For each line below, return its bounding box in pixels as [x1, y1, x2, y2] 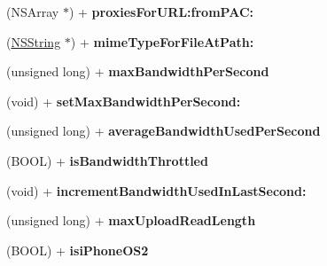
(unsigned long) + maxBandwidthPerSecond [6, 62, 269, 81]
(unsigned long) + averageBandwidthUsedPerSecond [6, 121, 321, 140]
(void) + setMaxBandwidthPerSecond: [6, 91, 241, 110]
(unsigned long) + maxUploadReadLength [6, 211, 256, 230]
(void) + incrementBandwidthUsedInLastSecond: [6, 181, 307, 199]
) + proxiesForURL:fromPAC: [68, 3, 254, 20]
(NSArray [6, 3, 59, 20]
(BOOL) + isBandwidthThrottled [6, 151, 208, 169]
